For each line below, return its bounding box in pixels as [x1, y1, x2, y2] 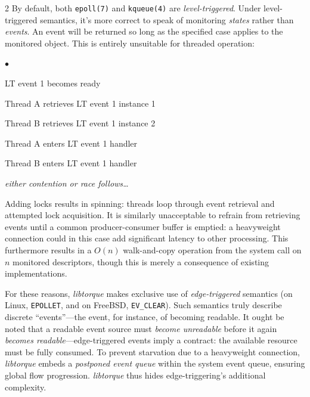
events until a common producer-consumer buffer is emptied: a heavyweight [5, 220, 281, 232]
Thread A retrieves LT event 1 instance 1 [5, 97, 156, 109]
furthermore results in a [5, 243, 92, 256]
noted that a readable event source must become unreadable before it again [5, 322, 277, 334]
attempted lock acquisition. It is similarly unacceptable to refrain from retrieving [5, 209, 300, 221]
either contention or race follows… [5, 177, 129, 189]
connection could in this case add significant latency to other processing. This [5, 232, 289, 244]
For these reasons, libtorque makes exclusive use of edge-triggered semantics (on [5, 287, 293, 299]
